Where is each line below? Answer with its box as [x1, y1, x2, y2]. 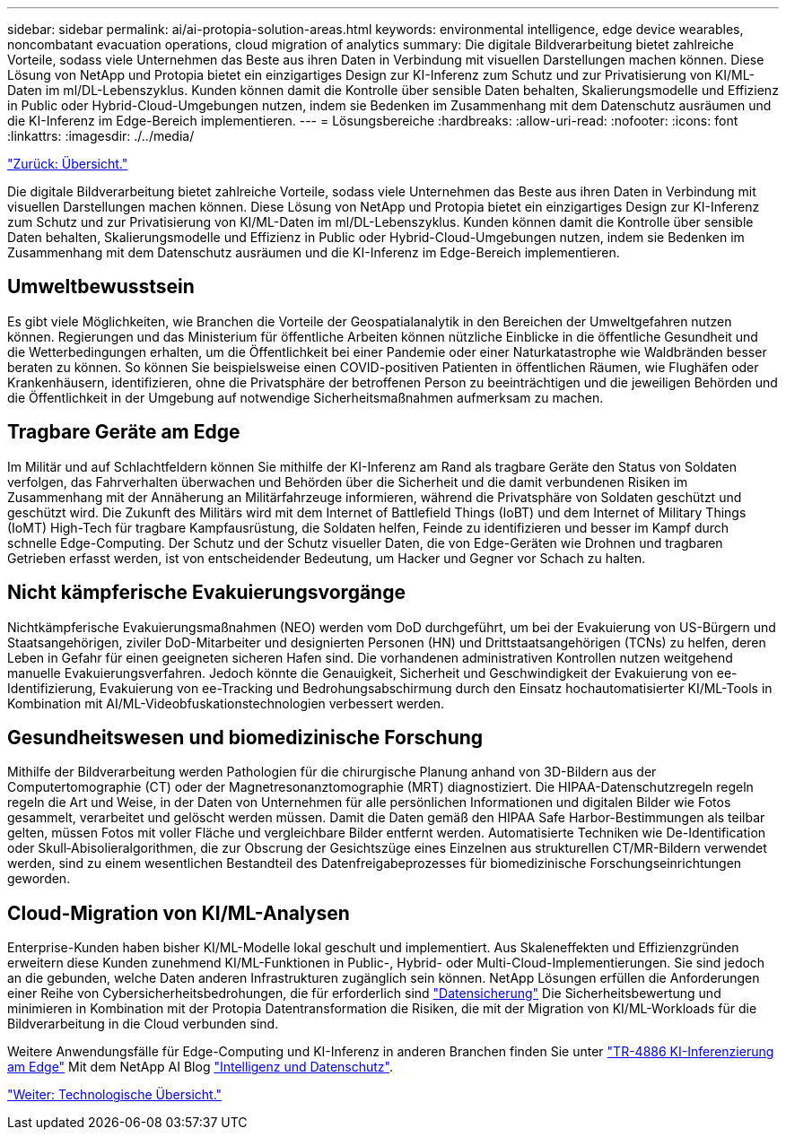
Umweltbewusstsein [7, 275, 195, 299]
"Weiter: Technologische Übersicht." [7, 1087, 223, 1103]
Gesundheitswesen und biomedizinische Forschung [7, 725, 484, 749]
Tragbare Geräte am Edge [7, 421, 240, 444]
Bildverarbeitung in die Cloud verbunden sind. [7, 1016, 279, 1032]
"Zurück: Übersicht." [7, 156, 128, 171]
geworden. [7, 871, 71, 887]
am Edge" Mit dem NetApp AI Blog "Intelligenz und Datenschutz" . [7, 1059, 394, 1075]
